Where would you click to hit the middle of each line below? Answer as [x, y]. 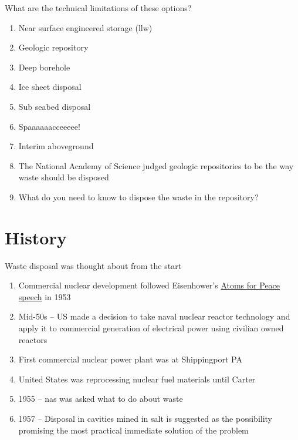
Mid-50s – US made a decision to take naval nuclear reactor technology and [154, 316]
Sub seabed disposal [55, 106]
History [36, 237]
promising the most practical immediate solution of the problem [133, 430]
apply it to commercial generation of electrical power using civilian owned [151, 328]
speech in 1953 [45, 296]
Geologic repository [53, 47]
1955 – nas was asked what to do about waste [101, 399]
